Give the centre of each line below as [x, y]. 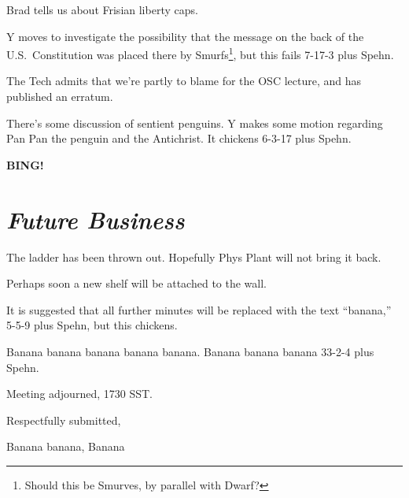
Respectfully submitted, [64, 420]
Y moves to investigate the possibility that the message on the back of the [185, 36]
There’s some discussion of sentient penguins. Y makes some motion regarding [195, 123]
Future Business [96, 219]
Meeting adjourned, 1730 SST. [79, 394]
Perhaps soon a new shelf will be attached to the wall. [137, 283]
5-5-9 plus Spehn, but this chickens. [92, 325]
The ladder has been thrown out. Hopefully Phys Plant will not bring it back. [194, 256]
